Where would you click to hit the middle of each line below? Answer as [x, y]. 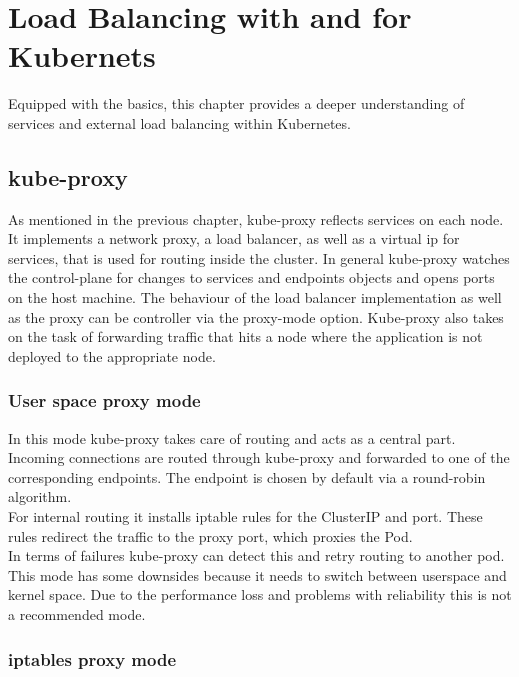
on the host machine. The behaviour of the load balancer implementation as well [255, 297]
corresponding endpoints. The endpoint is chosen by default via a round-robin [247, 476]
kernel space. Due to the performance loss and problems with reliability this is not [260, 594]
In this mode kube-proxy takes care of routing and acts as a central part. [232, 437]
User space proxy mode [104, 400]
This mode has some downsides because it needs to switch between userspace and [257, 574]
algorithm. [40, 496]
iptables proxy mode [92, 658]
